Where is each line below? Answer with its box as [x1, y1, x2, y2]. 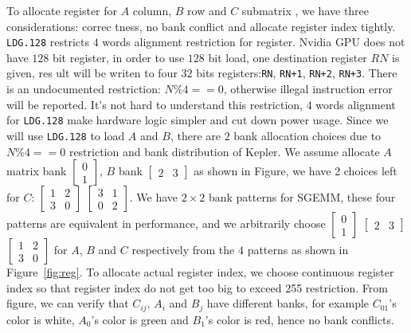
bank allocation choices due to [233, 127, 382, 143]
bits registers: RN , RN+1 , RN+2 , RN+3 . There [196, 65, 397, 81]
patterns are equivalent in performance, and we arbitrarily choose [6, 215, 326, 232]
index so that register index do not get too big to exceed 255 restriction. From [6, 279, 388, 296]
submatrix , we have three [241, 2, 370, 18]
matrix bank [6, 163, 67, 179]
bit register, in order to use [52, 49, 185, 65]
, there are [170, 127, 221, 143]
